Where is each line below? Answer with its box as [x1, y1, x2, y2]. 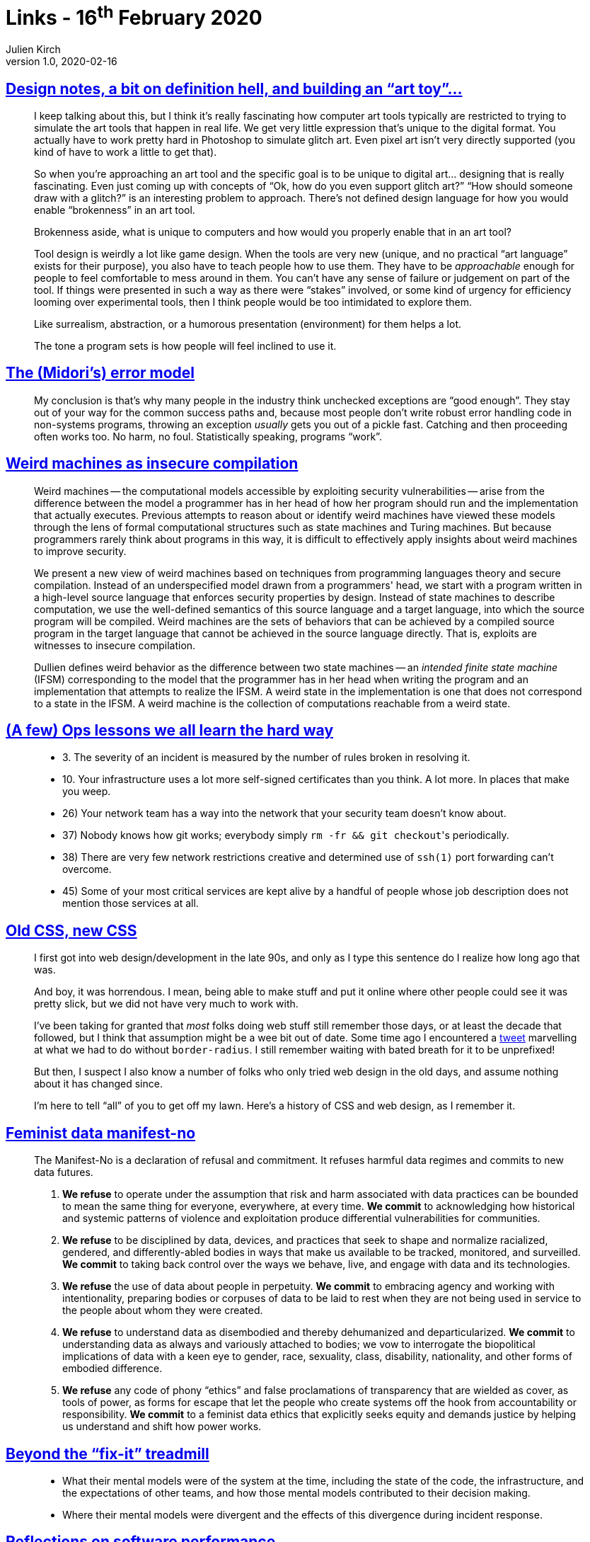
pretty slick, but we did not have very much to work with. [34, 998, 299, 1010]
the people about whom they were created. [62, 1304, 263, 1317]
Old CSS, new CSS [6, 921, 137, 940]
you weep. [62, 785, 111, 798]
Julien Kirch [6, 43, 61, 56]
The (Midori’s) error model [6, 364, 195, 382]
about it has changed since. [34, 1078, 163, 1090]
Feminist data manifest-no [6, 1124, 196, 1142]
